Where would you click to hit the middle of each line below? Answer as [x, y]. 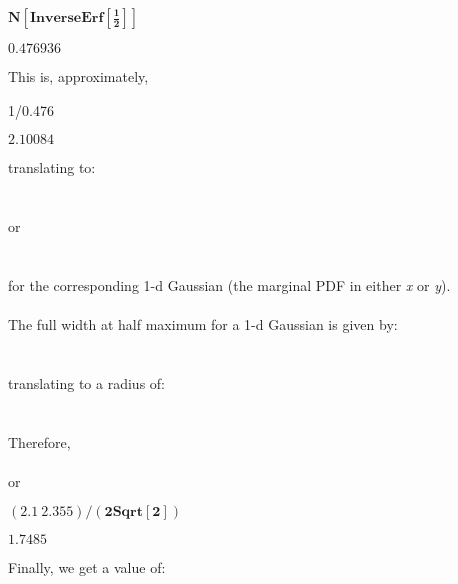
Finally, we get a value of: [87, 567]
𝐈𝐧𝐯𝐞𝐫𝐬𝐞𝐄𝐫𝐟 [66, 18]
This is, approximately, [78, 76]
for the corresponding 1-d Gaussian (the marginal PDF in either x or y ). [229, 284]
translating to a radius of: [86, 382]
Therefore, [39, 441]
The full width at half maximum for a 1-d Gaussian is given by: [203, 323]
